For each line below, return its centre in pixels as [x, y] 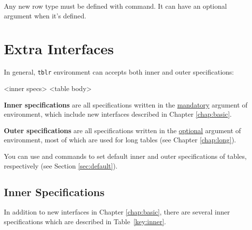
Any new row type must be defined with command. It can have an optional [115, 6]
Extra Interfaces [59, 49]
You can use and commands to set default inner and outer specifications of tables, [125, 156]
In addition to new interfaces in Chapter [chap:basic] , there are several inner [117, 212]
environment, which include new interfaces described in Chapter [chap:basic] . [118, 114]
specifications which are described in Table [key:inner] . [85, 221]
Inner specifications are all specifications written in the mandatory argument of [126, 104]
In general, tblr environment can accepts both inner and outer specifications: [119, 72]
